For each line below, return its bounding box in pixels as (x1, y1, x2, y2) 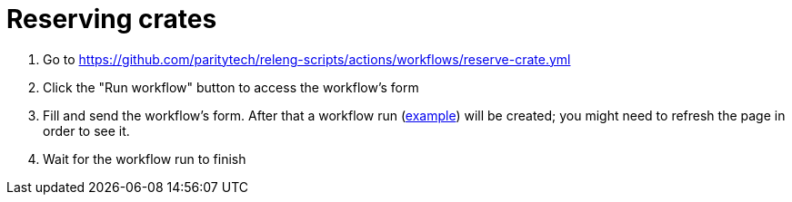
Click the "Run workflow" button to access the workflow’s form (43, 79, 419, 95)
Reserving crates (6, 4, 217, 34)
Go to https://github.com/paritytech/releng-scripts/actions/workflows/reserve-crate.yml (43, 51, 571, 67)
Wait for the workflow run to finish (43, 150, 246, 167)
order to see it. (43, 122, 130, 139)
